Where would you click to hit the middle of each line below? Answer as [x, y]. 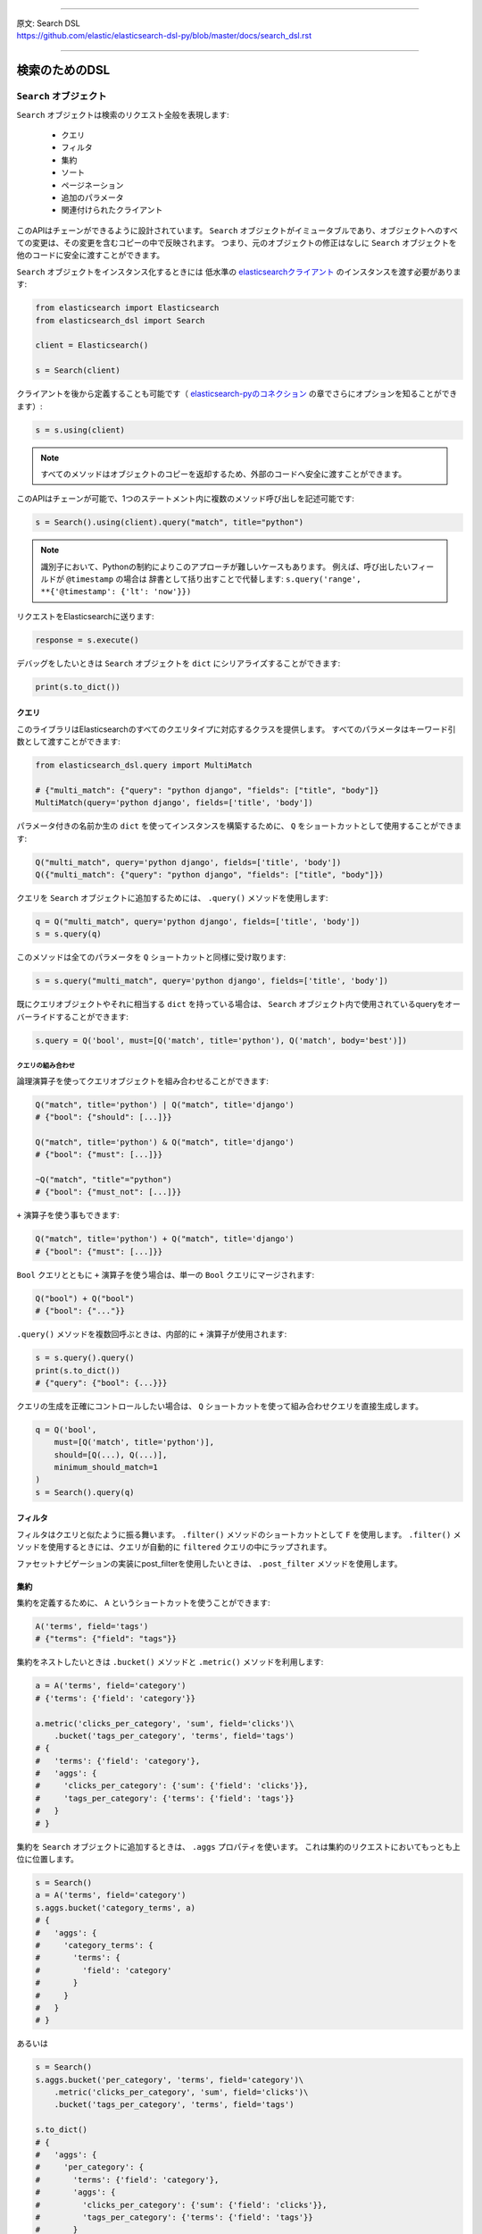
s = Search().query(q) [85, 1492]
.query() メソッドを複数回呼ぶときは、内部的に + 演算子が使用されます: [152, 1334]
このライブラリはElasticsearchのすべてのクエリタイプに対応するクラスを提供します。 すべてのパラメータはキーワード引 [236, 729]
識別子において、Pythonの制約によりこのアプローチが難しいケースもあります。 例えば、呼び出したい [225, 567]
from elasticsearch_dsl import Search [120, 320]
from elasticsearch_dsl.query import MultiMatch [144, 765]
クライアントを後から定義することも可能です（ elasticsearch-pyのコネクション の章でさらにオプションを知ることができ [237, 394]
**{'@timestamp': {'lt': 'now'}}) [116, 592]
